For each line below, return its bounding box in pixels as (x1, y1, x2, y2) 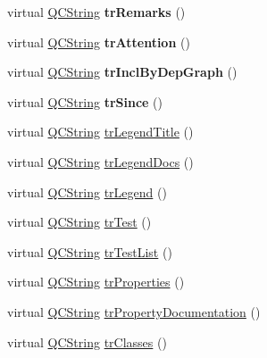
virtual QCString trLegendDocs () (7, 152, 194, 171)
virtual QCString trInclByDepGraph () (7, 62, 238, 81)
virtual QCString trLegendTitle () (7, 122, 194, 141)
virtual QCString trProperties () (7, 272, 185, 291)
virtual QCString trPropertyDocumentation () (7, 302, 261, 321)
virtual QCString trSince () (7, 92, 163, 111)
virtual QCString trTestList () (7, 242, 172, 261)
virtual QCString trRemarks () (7, 3, 186, 21)
